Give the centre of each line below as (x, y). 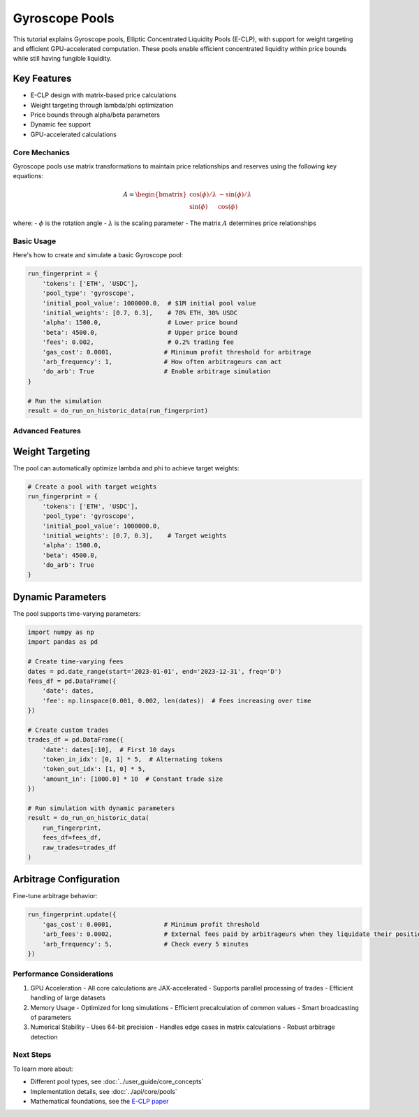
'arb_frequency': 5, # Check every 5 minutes (146, 944)
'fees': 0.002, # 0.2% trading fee (138, 342)
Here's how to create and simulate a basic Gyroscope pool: (98, 255)
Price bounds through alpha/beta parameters (95, 115)
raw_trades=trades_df (79, 847)
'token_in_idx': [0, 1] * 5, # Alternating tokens (133, 759)
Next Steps (32, 1055)
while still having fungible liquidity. (62, 59)
